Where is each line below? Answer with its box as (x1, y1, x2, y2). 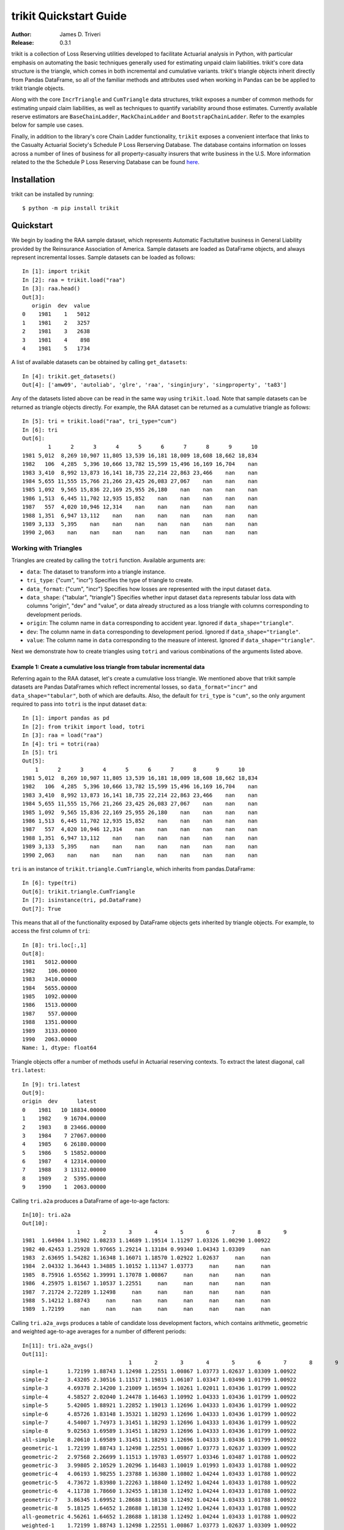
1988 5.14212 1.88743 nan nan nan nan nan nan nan (22, 1297, 271, 1304)
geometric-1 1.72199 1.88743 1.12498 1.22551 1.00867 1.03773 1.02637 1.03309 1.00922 (22, 1445, 297, 1452)
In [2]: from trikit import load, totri (22, 723, 145, 730)
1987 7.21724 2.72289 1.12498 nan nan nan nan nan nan (22, 1288, 271, 1296)
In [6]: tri (22, 426, 58, 433)
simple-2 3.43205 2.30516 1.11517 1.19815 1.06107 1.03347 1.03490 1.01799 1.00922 (22, 1376, 297, 1383)
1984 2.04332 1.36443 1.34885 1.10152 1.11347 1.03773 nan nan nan (22, 1263, 271, 1270)
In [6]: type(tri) (22, 879, 78, 887)
